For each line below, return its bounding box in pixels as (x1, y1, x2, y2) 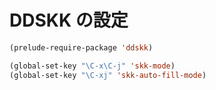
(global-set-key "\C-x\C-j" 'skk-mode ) (9, 61, 176, 71)
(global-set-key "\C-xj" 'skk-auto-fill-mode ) (9, 70, 207, 80)
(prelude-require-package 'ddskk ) (9, 42, 154, 53)
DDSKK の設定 (9, 9, 129, 32)
